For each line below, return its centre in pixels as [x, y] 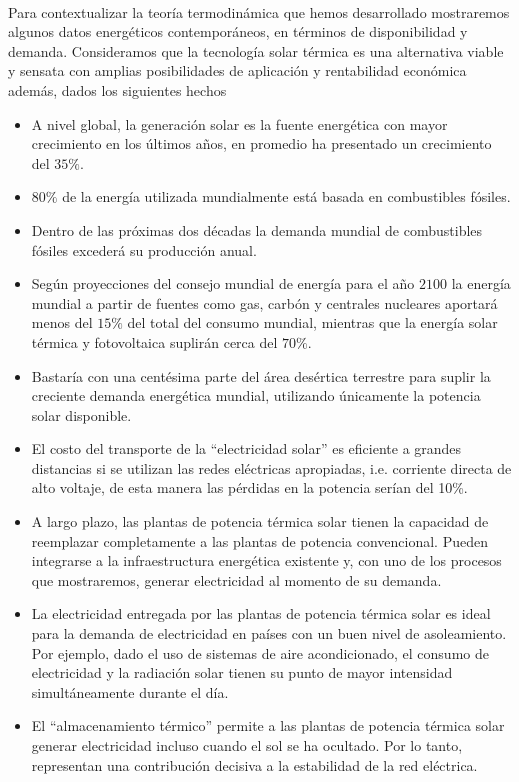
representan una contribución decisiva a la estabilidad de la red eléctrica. [254, 764]
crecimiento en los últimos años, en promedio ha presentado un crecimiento [261, 143]
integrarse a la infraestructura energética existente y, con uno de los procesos [266, 560]
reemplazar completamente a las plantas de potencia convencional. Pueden [259, 540]
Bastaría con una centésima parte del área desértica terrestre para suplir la [261, 375]
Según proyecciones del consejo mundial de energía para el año [223, 283]
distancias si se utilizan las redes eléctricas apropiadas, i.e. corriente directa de [271, 467]
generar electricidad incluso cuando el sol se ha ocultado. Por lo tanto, [247, 745]
